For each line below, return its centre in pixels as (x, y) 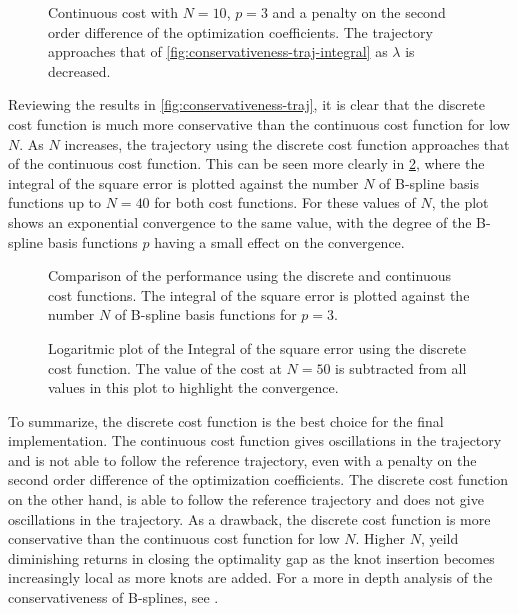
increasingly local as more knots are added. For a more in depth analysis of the (250, 577)
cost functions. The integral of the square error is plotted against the (259, 294)
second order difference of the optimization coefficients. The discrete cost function (258, 479)
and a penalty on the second (359, 12)
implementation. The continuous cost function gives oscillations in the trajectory (255, 440)
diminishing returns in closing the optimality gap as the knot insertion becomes (251, 557)
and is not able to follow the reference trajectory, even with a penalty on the (242, 459)
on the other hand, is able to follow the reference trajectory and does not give (246, 499)
